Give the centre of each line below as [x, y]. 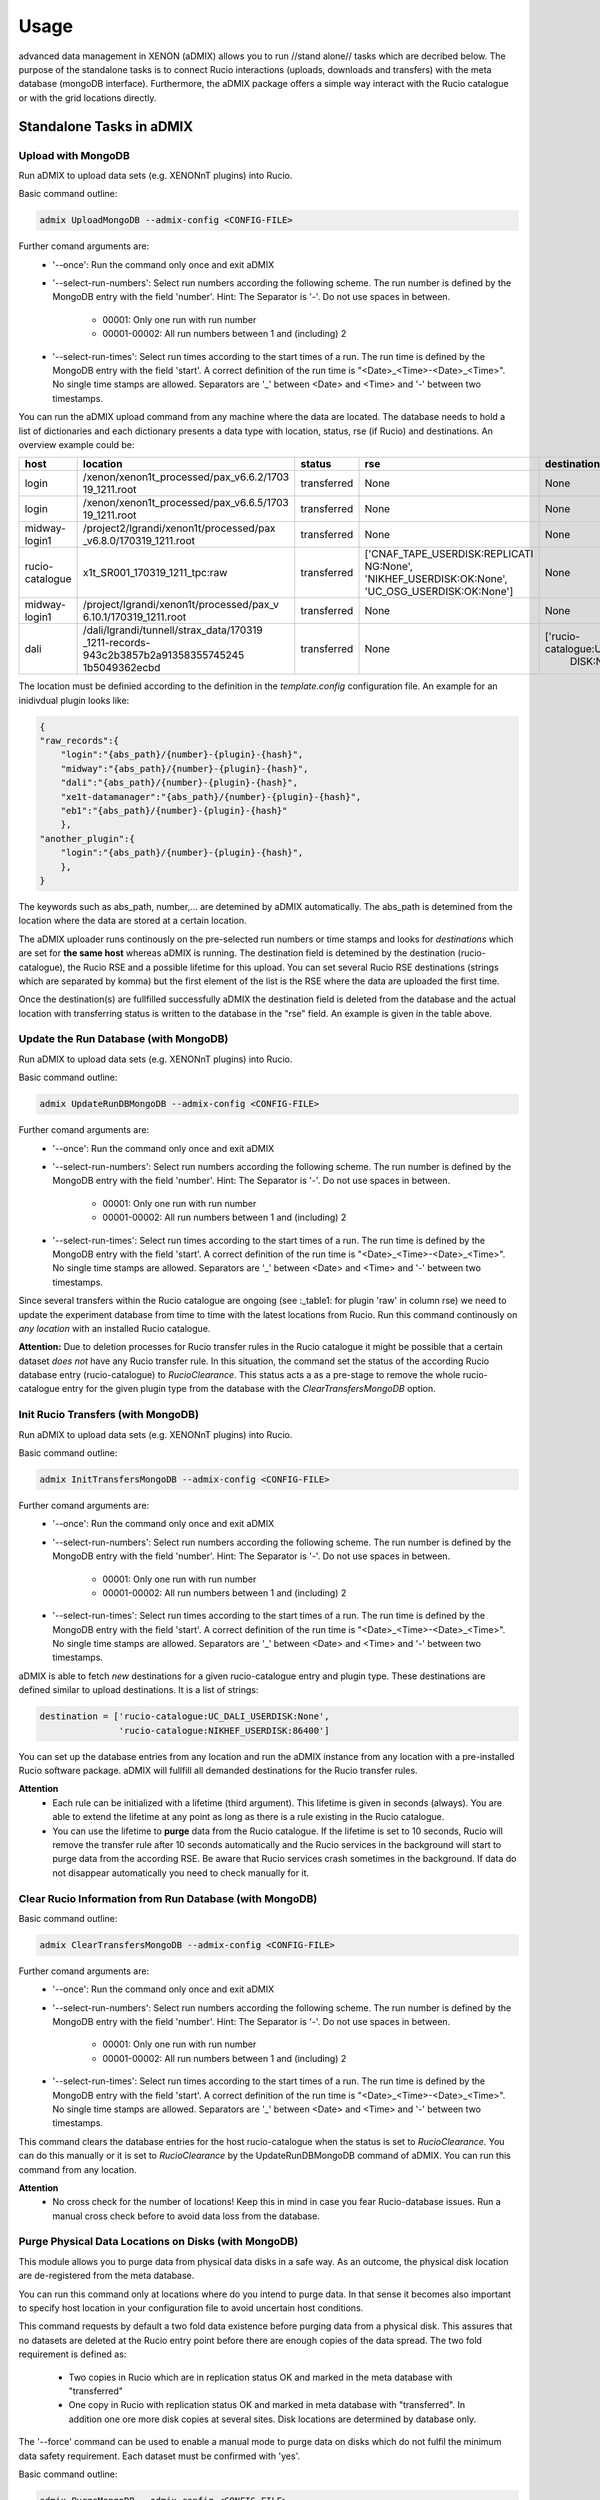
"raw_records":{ [79, 741]
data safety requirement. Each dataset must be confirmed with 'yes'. [159, 2456]
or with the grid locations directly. [87, 97]
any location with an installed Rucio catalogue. [114, 1328]
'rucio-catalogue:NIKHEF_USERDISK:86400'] [224, 1730]
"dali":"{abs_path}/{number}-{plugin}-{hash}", [179, 783]
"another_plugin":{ [87, 838]
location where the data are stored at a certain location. [132, 921]
